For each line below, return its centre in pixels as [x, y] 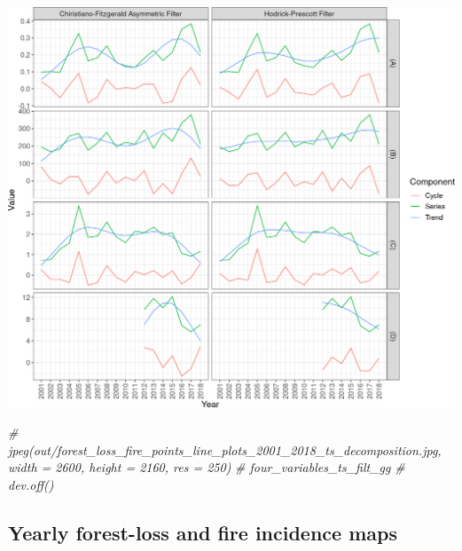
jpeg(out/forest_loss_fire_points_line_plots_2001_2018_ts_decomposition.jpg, [225, 449]
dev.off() [31, 484]
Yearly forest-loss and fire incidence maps [203, 532]
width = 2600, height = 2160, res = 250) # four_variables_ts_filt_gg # [207, 467]
